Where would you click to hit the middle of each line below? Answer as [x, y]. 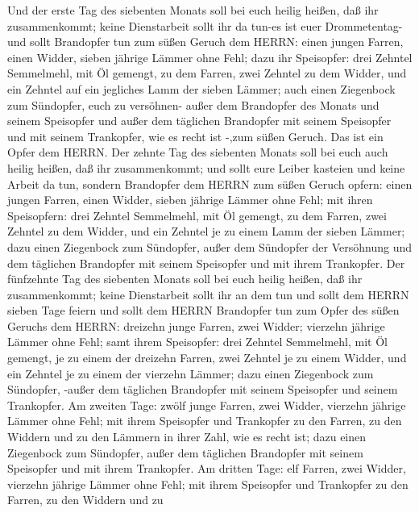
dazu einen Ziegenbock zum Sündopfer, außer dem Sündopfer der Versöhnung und [210, 246]
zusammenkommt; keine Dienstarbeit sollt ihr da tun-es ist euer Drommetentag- [205, 25]
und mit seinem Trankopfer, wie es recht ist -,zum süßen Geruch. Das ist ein [195, 136]
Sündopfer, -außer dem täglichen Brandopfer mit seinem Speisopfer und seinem [203, 389]
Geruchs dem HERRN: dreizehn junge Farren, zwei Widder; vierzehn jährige [196, 325]
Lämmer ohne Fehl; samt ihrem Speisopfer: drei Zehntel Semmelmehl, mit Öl [198, 342]
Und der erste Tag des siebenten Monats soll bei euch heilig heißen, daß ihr [193, 10]
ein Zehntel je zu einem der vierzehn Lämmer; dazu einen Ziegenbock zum [191, 373]
